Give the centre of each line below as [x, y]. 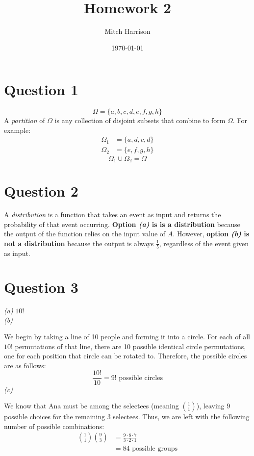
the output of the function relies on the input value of [85, 234]
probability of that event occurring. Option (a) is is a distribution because [122, 224]
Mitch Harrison [127, 31]
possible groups [155, 449]
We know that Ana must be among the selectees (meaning [91, 406]
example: [17, 130]
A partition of [25, 120]
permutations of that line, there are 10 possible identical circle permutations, [130, 346]
